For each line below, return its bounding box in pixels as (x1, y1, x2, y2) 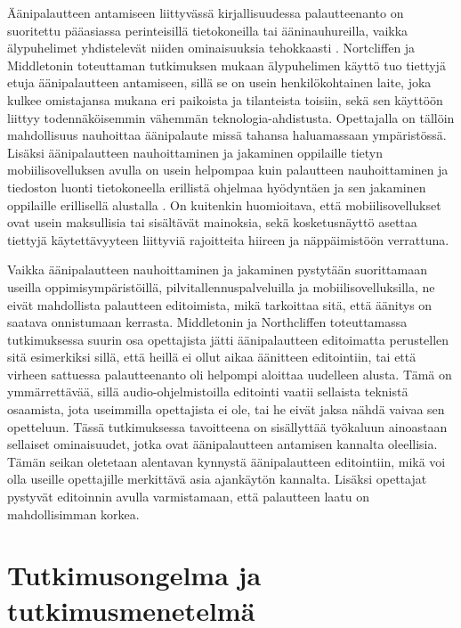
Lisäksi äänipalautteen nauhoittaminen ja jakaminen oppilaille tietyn (7, 143, 383, 161)
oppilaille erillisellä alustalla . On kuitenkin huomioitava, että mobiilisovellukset (7, 195, 441, 214)
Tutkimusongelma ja (7, 557, 262, 593)
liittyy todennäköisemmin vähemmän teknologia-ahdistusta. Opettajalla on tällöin (7, 108, 455, 126)
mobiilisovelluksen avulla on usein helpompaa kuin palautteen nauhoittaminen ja (7, 160, 449, 179)
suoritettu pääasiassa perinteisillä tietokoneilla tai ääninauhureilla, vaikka (7, 20, 408, 39)
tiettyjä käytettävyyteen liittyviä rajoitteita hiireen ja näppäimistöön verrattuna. (7, 230, 449, 249)
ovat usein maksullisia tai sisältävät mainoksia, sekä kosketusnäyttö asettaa (7, 213, 417, 232)
